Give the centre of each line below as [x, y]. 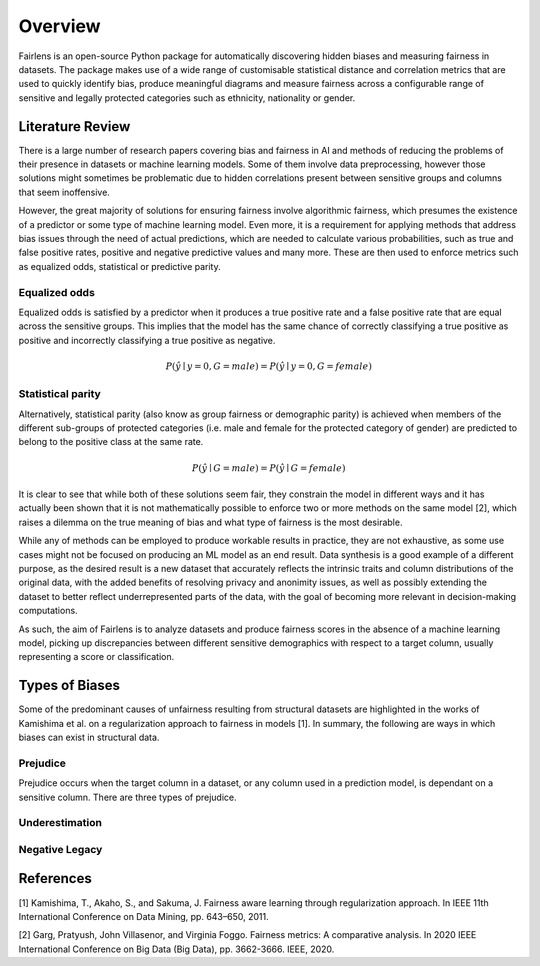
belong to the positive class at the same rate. [111, 442]
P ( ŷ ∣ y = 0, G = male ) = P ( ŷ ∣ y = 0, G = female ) [268, 366]
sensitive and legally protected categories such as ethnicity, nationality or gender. [187, 97]
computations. [48, 611]
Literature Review [74, 126]
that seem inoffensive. [64, 192]
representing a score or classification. [96, 657]
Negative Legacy [60, 849]
